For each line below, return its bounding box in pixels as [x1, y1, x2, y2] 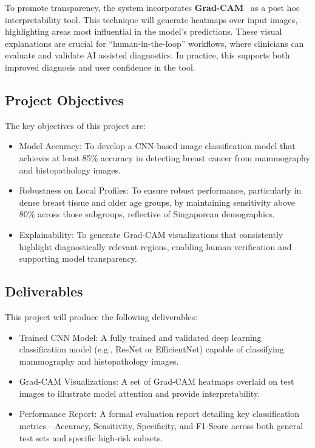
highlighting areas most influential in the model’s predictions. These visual [5, 25, 282, 38]
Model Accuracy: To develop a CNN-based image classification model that [19, 139, 296, 152]
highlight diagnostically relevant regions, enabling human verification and [19, 240, 292, 253]
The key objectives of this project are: [5, 119, 146, 131]
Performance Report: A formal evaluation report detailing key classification [19, 407, 300, 420]
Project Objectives [5, 90, 124, 109]
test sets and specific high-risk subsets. [19, 431, 163, 444]
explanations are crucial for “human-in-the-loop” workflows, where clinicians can [5, 37, 304, 49]
